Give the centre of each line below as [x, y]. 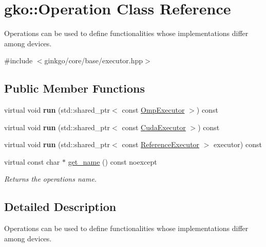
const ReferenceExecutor [161, 144]
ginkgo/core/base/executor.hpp [94, 60]
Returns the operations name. [51, 179]
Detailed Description [60, 207]
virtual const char [32, 161]
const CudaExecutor [154, 127]
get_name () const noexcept [112, 161]
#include [18, 60]
